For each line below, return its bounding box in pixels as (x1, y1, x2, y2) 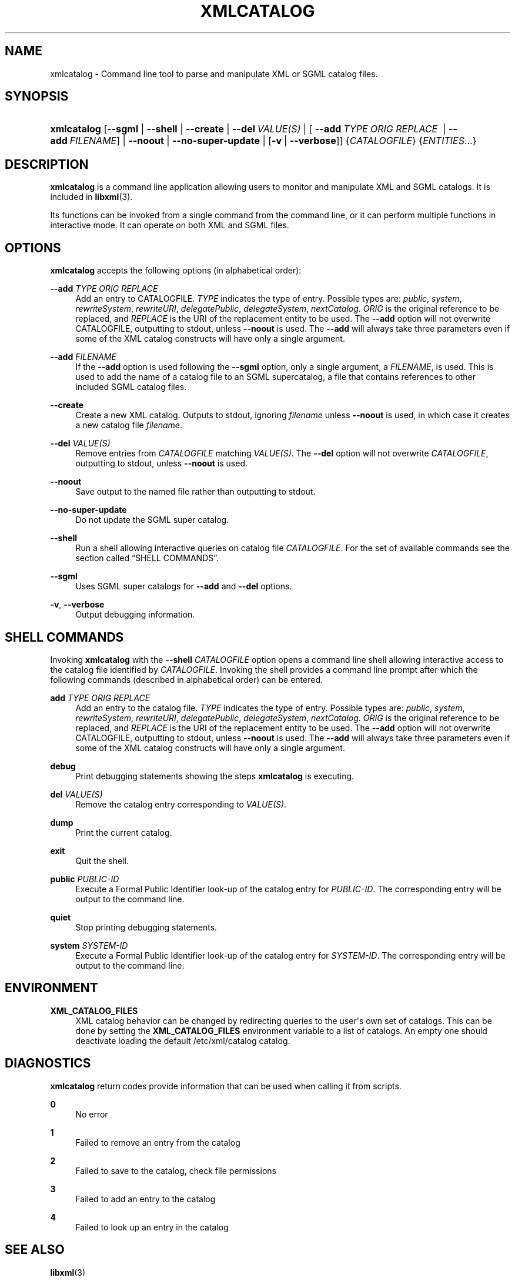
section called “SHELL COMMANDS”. (75, 553, 219, 563)
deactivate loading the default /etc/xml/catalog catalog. (75, 1035, 290, 1046)
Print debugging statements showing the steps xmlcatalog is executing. (75, 770, 355, 781)
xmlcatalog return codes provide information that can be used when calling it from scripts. (50, 1080, 402, 1091)
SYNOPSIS (5, 89, 69, 104)
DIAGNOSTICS (5, 1056, 91, 1071)
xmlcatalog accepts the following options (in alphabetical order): (50, 265, 302, 276)
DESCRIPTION (5, 156, 89, 172)
